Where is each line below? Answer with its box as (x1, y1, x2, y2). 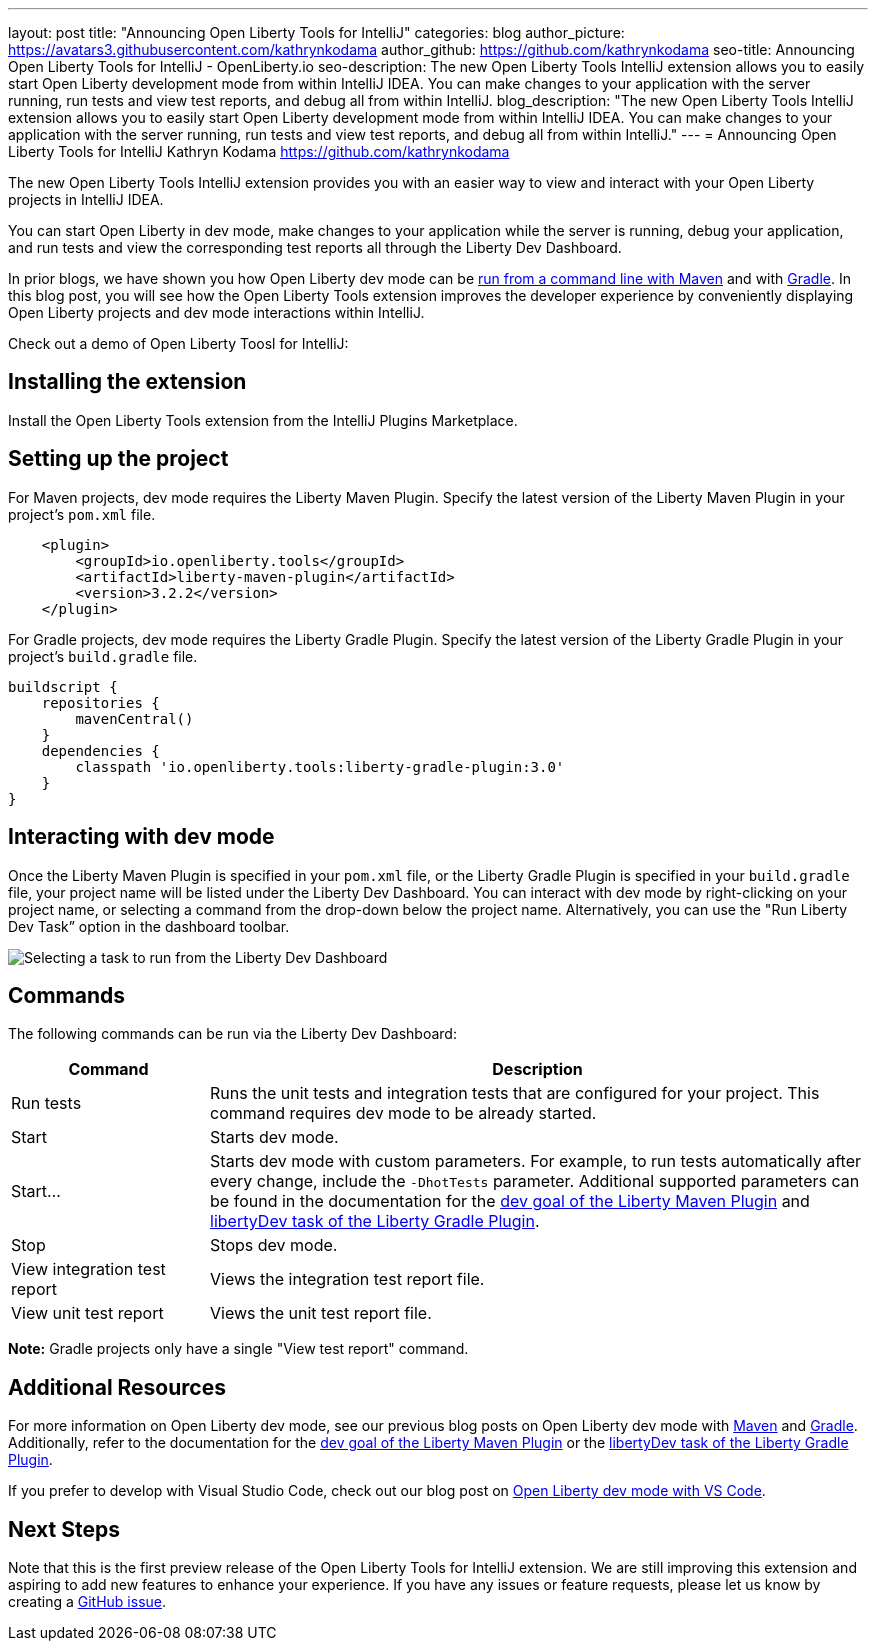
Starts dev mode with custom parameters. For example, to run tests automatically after (210, 1151, 861, 1172)
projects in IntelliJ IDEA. (8, 191, 164, 208)
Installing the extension (8, 369, 247, 395)
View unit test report (11, 1303, 164, 1324)
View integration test (11, 1259, 166, 1280)
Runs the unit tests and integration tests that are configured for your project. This (210, 1083, 820, 1104)
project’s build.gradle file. (8, 647, 198, 665)
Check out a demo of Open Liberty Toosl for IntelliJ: (8, 335, 349, 352)
